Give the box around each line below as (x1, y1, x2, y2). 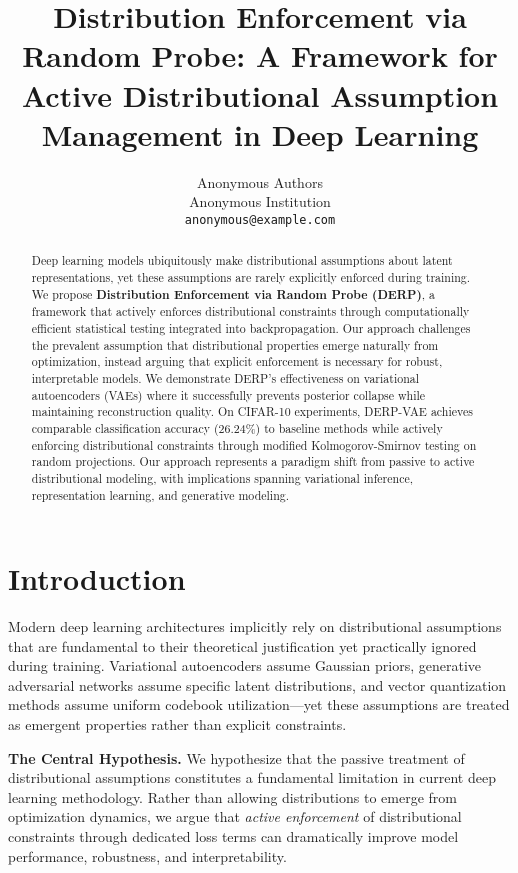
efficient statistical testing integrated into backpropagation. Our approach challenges (31, 319, 471, 336)
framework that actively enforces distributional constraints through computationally (31, 303, 470, 320)
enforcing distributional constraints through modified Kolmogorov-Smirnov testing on (31, 436, 477, 453)
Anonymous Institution (189, 191, 331, 212)
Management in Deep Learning (41, 113, 479, 154)
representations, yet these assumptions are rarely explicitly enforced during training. (31, 268, 471, 285)
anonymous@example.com (184, 212, 336, 227)
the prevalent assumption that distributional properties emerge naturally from (31, 336, 439, 353)
